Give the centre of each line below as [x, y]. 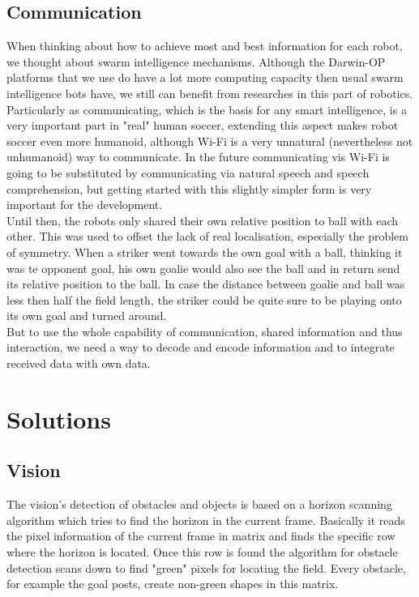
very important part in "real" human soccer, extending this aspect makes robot [203, 125]
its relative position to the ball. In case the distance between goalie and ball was [206, 284]
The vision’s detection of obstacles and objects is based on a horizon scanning [199, 504]
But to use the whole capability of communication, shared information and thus [205, 331]
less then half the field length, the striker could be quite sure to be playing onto [204, 299]
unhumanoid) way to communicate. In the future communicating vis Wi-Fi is [198, 157]
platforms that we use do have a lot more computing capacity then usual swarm [205, 77]
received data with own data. [79, 363]
